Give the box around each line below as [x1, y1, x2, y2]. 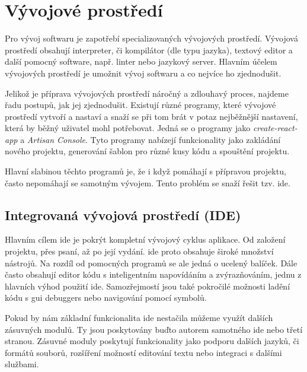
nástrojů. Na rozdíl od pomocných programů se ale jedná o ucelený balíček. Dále [5, 256, 298, 269]
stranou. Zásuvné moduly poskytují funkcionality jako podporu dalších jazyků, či [5, 335, 299, 347]
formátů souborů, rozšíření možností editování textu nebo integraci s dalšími [5, 346, 282, 358]
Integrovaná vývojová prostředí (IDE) [5, 205, 241, 224]
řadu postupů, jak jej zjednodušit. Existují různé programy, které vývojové [5, 98, 276, 111]
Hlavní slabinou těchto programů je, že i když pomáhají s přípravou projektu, [5, 165, 286, 177]
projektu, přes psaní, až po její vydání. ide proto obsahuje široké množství [5, 245, 274, 257]
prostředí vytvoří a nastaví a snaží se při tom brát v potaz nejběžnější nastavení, [5, 110, 298, 122]
